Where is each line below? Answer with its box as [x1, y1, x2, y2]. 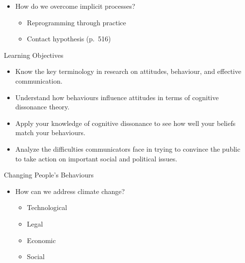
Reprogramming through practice [27, 17, 126, 27]
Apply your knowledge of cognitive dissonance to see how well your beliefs [15, 118, 236, 128]
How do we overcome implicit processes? [15, 1, 135, 11]
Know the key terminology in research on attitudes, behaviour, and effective [15, 66, 242, 76]
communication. [15, 75, 63, 86]
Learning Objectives [4, 50, 64, 60]
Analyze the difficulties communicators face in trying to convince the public [15, 143, 241, 154]
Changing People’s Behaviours [4, 170, 94, 180]
